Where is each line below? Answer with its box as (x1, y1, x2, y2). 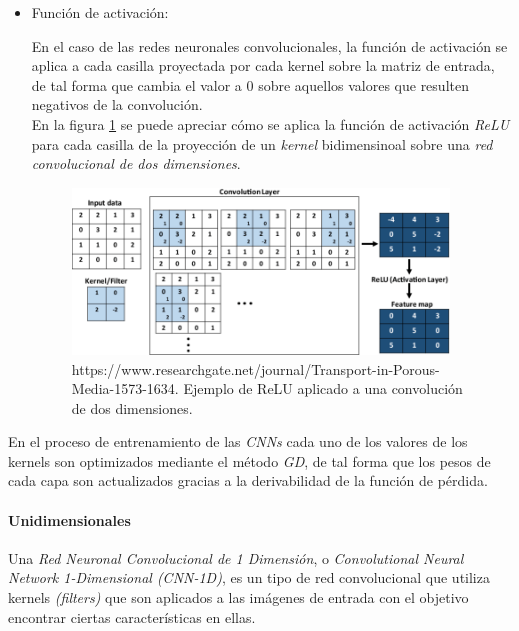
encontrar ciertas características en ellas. (8, 606, 256, 627)
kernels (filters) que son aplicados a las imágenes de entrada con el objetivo (8, 587, 469, 608)
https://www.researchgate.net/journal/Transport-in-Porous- (71, 358, 440, 379)
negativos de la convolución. (31, 94, 203, 115)
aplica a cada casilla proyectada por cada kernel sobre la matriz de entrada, (31, 55, 495, 76)
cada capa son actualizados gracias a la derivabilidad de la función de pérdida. (8, 470, 488, 491)
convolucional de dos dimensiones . (31, 153, 241, 174)
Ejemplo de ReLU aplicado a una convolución (183, 378, 463, 399)
